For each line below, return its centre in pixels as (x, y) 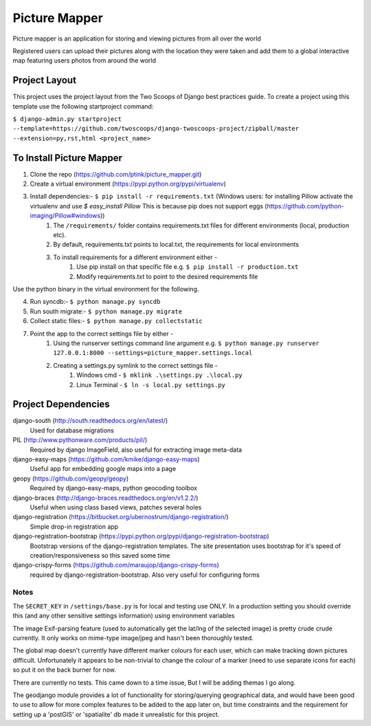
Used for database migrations (72, 430)
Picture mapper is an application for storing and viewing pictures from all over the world (137, 38)
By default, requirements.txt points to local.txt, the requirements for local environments (176, 245)
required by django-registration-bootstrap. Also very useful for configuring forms (145, 575)
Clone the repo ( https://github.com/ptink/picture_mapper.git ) (116, 174)
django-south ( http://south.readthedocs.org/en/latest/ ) (90, 421)
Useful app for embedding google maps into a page (103, 469)
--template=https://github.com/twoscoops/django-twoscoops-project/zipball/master (156, 129)
